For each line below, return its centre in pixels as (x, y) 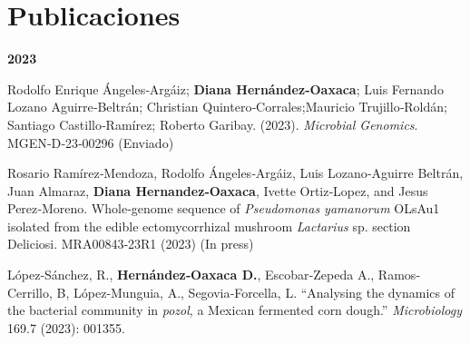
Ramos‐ (399, 275)
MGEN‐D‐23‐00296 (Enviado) (91, 142)
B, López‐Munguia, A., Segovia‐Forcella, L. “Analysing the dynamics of (256, 292)
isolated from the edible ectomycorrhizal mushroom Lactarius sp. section (209, 226)
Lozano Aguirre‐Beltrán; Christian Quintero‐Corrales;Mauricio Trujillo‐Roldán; (227, 107)
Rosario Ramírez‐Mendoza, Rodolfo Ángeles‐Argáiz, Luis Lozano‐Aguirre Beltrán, (235, 173)
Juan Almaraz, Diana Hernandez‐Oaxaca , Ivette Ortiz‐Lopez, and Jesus (218, 190)
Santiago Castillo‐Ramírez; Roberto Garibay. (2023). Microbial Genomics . (213, 124)
